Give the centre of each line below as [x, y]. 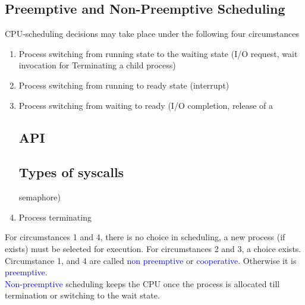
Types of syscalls [71, 172]
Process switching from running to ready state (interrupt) [124, 85]
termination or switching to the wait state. [82, 295]
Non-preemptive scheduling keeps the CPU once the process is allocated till [142, 283]
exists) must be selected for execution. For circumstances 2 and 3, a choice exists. [153, 248]
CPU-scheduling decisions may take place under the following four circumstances [152, 34]
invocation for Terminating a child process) [97, 65]
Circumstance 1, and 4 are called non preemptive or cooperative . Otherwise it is [151, 260]
